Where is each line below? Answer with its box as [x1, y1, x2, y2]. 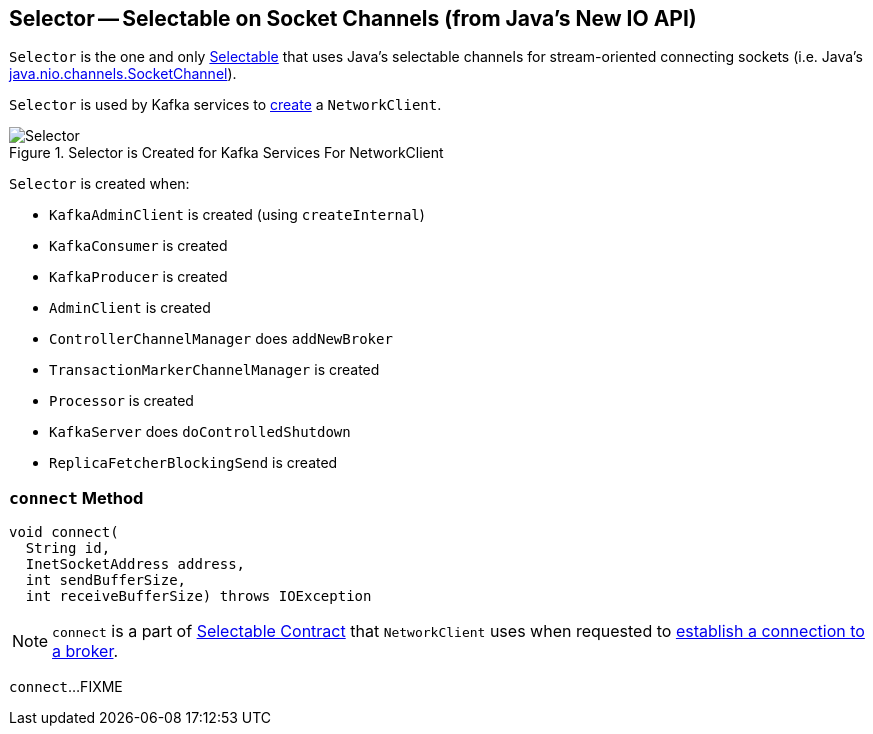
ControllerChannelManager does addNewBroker [49, 330, 393, 348]
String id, [25, 540, 111, 557]
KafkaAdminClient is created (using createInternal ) [49, 206, 425, 224]
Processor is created [49, 392, 194, 410]
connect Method [9, 487, 144, 508]
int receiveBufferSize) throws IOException [25, 588, 372, 605]
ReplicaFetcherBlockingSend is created [49, 454, 338, 472]
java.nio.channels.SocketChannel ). [9, 65, 237, 83]
